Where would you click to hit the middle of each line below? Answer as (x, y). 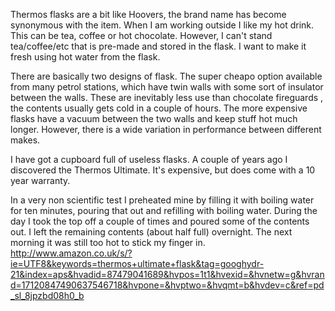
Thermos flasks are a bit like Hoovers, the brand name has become (148, 14)
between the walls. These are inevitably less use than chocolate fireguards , (167, 97)
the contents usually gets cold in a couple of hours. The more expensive (159, 108)
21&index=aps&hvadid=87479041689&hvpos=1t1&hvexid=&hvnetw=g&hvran (167, 274)
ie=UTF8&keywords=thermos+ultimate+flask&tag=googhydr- (137, 263)
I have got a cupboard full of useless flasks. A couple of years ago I (149, 159)
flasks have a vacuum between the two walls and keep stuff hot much (154, 118)
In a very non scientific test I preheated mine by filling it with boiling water (162, 200)
